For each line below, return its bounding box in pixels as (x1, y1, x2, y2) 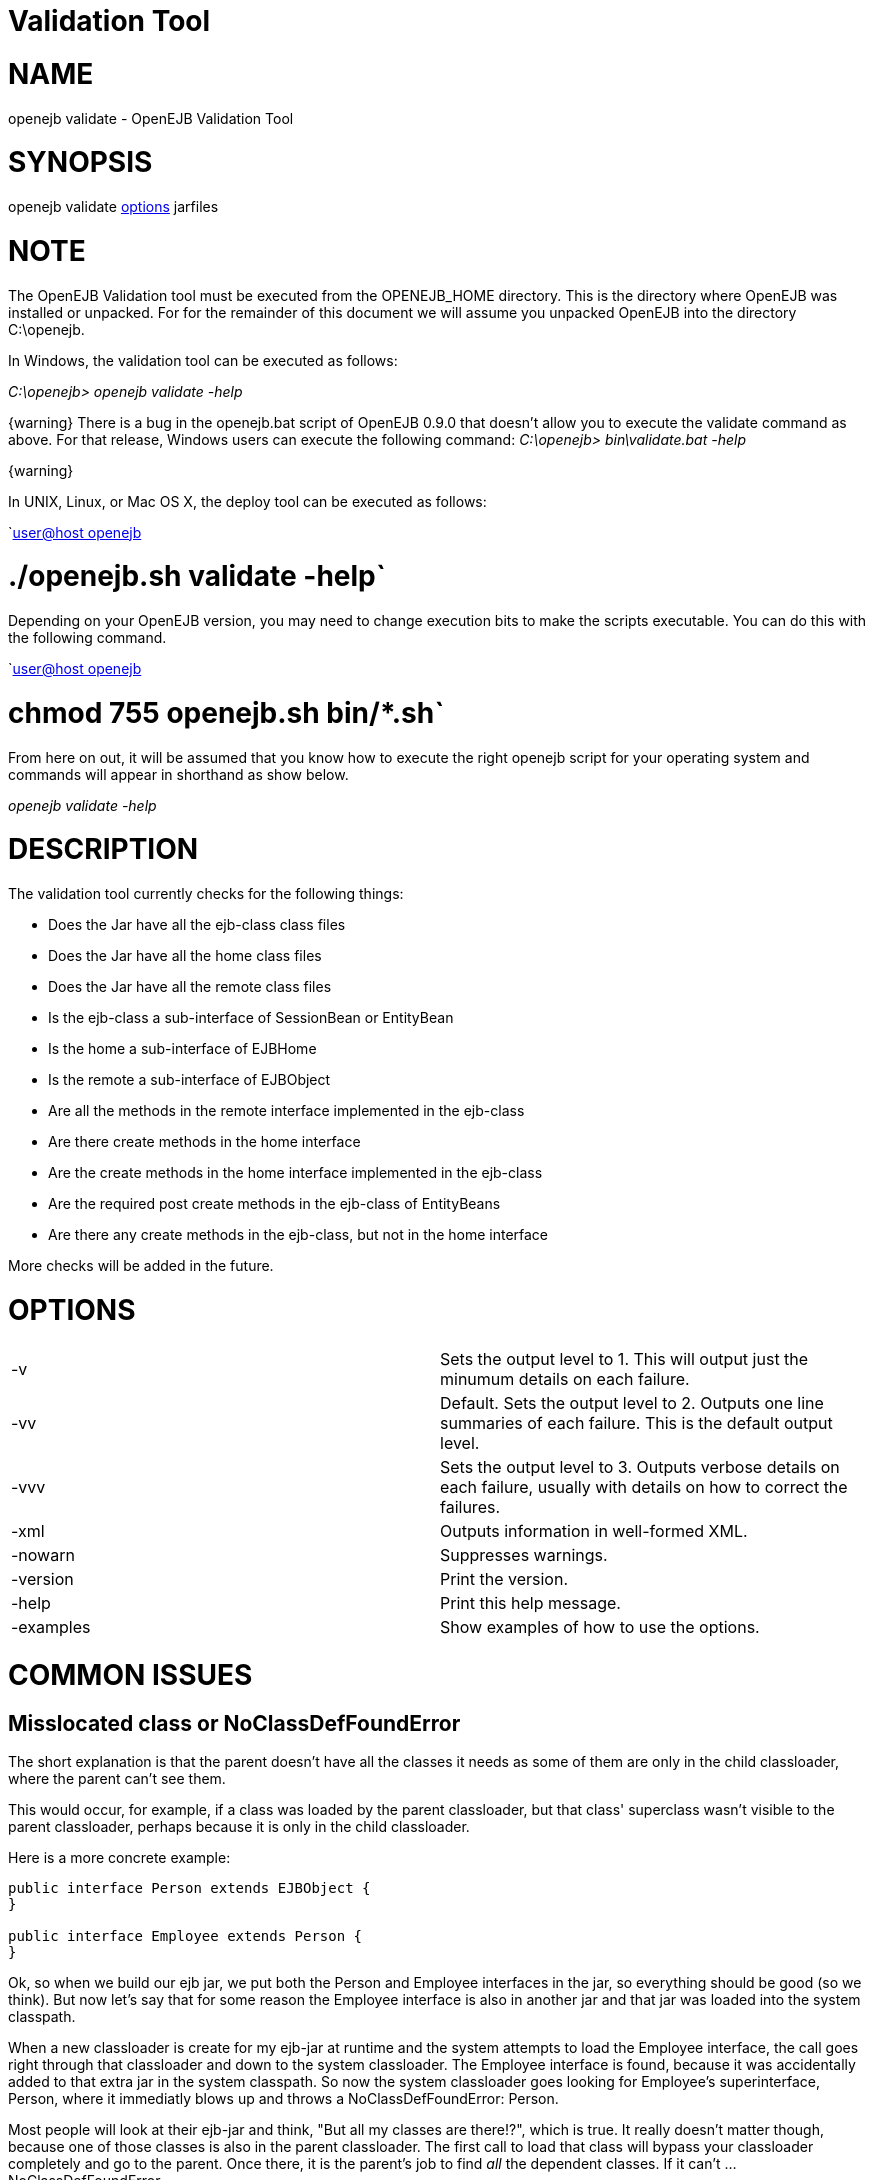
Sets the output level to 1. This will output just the (440, 1348, 809, 1369)
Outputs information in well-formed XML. (440, 1520, 748, 1541)
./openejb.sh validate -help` (8, 559, 386, 594)
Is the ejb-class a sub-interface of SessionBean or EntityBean (48, 1009, 454, 1026)
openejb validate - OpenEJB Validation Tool (8, 109, 294, 127)
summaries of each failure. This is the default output (440, 1412, 833, 1433)
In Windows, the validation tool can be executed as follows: (8, 351, 398, 369)
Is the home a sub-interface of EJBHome (48, 1040, 317, 1057)
